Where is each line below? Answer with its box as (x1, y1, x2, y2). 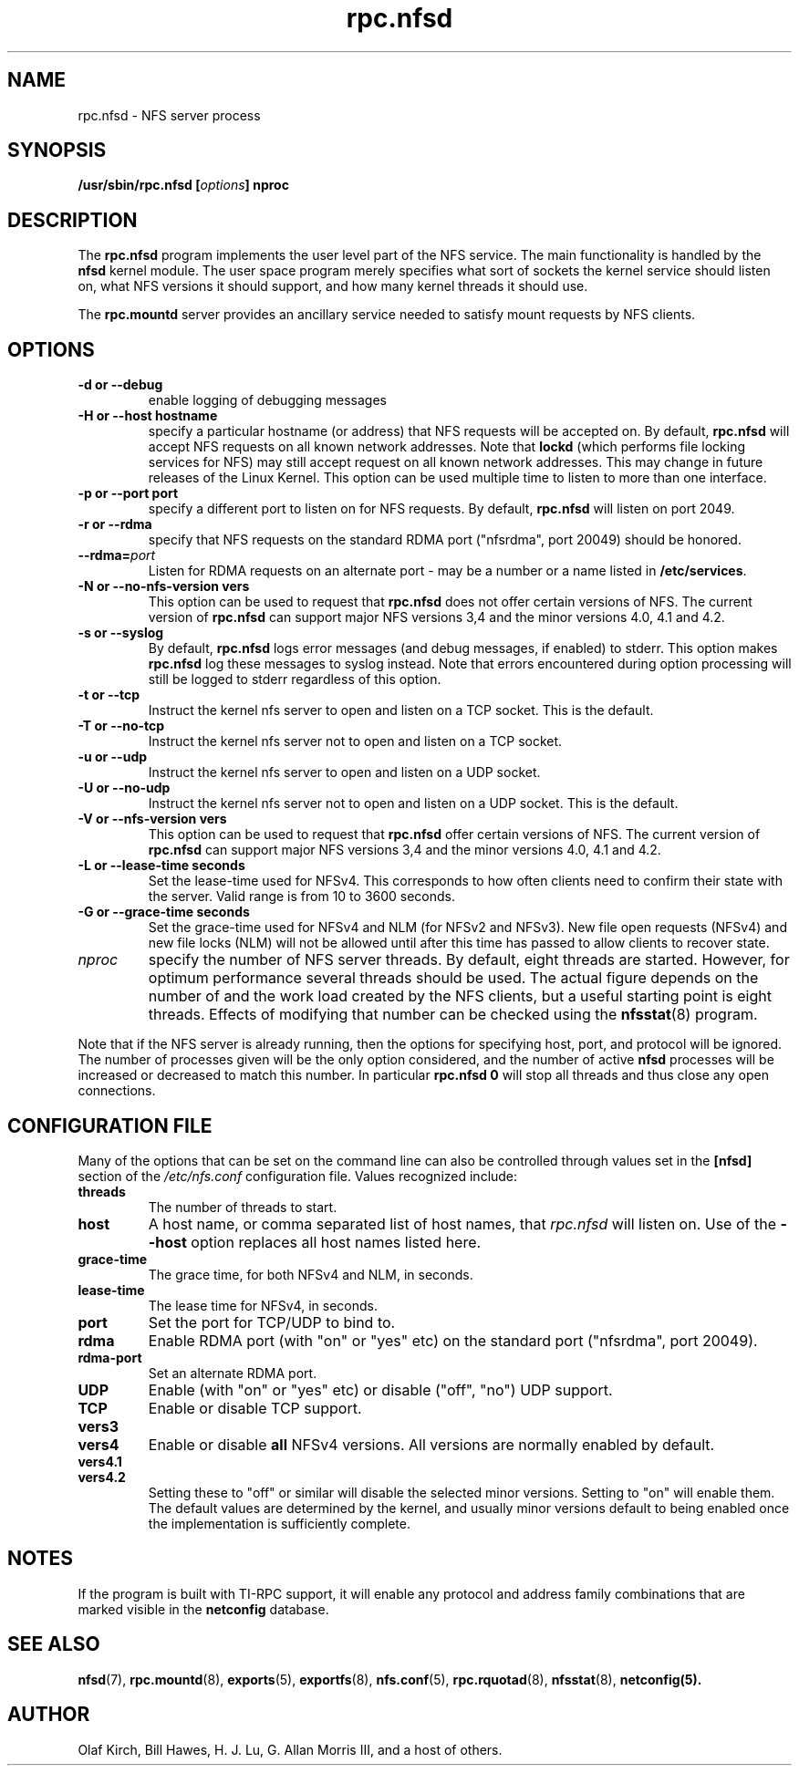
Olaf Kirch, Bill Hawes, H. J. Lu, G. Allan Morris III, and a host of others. (78, 1741, 503, 1757)
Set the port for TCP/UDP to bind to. (148, 1312, 396, 1332)
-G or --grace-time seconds (78, 904, 250, 920)
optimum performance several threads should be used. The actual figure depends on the (148, 969, 759, 988)
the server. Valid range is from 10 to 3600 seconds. (148, 888, 456, 905)
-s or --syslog (78, 625, 164, 641)
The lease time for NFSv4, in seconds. (148, 1297, 378, 1313)
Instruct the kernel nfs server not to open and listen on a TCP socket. (148, 733, 563, 750)
